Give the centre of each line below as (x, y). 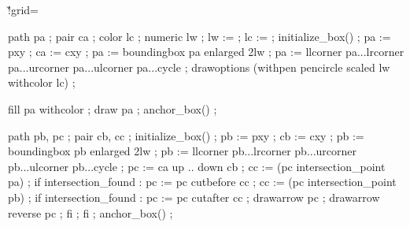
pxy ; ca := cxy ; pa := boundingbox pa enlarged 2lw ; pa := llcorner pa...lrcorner (206, 52)
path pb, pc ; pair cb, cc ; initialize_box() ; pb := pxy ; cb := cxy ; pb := (186, 135)
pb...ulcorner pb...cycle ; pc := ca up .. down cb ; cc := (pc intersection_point (197, 166)
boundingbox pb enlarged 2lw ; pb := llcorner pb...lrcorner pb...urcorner (183, 151)
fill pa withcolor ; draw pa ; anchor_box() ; (113, 108)
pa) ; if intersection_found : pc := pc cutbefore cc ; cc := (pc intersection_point (202, 182)
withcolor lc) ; (42, 82)
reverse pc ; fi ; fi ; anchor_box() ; (90, 212)
